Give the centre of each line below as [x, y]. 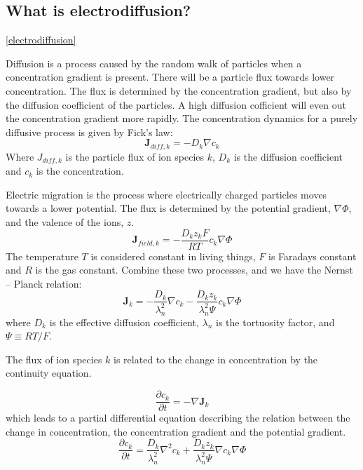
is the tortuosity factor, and [275, 322]
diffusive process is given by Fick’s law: [89, 132]
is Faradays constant [313, 256]
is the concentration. [80, 171]
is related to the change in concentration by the [216, 359]
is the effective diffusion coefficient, [124, 322]
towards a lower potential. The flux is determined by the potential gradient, [168, 208]
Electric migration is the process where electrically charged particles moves [166, 194]
